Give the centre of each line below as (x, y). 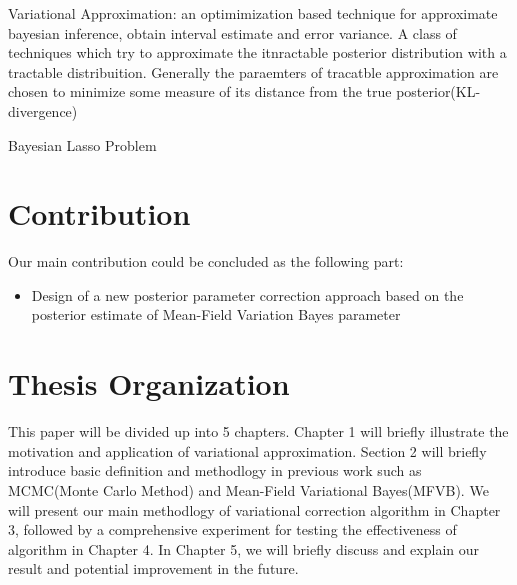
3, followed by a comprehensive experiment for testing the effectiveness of (232, 529)
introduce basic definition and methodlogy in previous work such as (215, 470)
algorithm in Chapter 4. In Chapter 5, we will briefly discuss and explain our (244, 548)
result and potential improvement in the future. (153, 568)
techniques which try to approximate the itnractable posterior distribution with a (257, 52)
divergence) (43, 110)
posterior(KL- (438, 91)
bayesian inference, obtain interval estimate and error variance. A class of (232, 32)
